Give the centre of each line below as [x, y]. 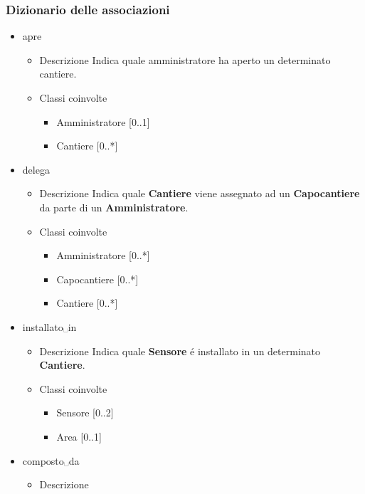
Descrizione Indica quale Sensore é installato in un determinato [180, 351]
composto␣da [51, 460]
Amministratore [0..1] [103, 121]
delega [36, 169]
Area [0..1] [79, 436]
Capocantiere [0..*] [97, 279]
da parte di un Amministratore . [114, 207]
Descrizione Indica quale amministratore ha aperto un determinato [185, 59]
